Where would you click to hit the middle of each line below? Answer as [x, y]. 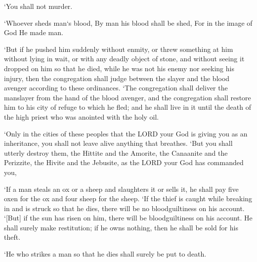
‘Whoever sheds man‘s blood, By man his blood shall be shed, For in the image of [128, 22]
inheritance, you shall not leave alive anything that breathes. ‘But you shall [118, 143]
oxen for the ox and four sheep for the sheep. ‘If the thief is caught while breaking [128, 198]
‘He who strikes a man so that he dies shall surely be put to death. [105, 254]
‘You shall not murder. [38, 6]
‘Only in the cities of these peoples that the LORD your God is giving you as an [126, 133]
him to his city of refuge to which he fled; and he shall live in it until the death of [128, 107]
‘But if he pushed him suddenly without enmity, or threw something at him [119, 49]
